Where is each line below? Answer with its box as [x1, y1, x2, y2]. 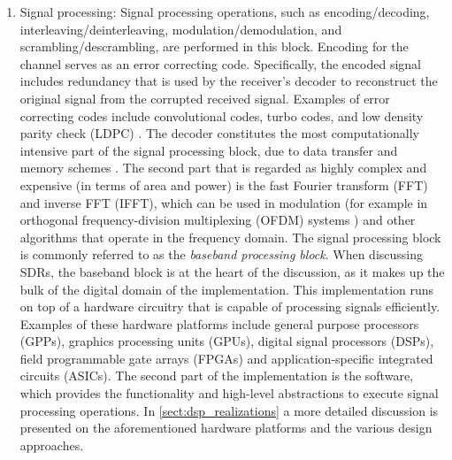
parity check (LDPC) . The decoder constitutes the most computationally [19, 124, 420, 142]
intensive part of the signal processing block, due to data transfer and [19, 141, 398, 159]
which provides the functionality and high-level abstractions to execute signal [19, 384, 439, 402]
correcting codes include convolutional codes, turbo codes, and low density [19, 106, 424, 125]
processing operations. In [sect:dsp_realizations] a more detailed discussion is [19, 401, 439, 419]
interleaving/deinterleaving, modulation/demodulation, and [19, 19, 342, 38]
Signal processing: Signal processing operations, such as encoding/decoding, [19, 3, 430, 20]
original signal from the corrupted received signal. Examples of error [19, 88, 390, 107]
